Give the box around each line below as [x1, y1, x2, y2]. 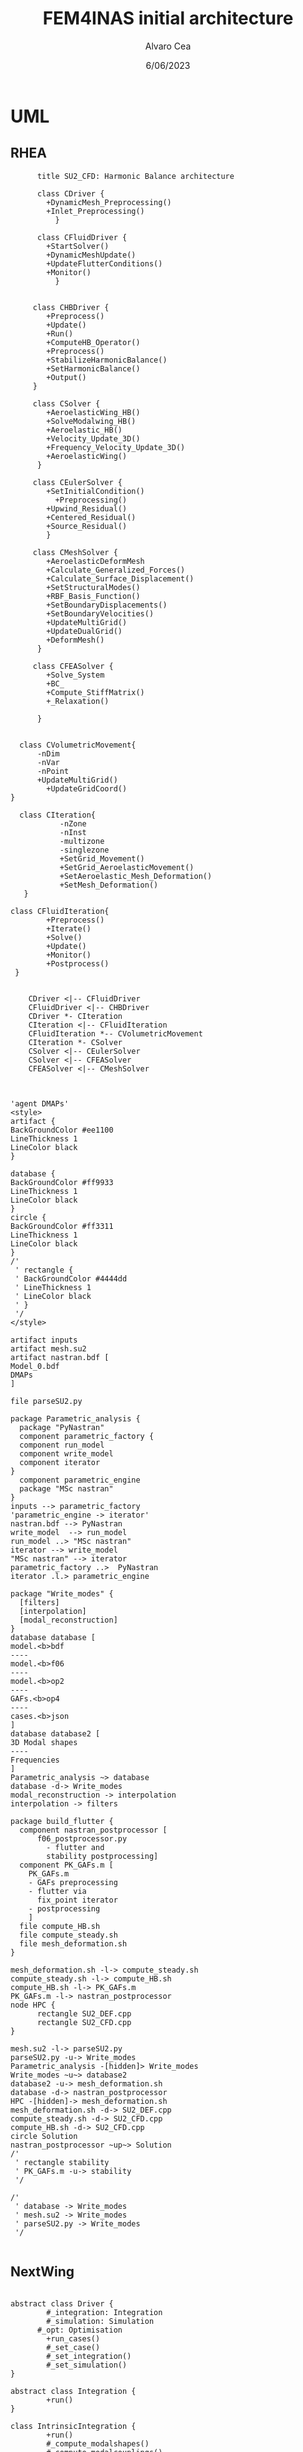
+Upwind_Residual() [46, 503, 128, 514]
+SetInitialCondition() [46, 486, 145, 496]
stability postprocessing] [46, 1851, 159, 1861]
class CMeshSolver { [32, 547, 118, 557]
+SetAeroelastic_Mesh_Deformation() [59, 871, 213, 881]
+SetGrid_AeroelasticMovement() [59, 862, 195, 872]
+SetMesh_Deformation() [59, 880, 159, 890]
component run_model [19, 1440, 105, 1450]
